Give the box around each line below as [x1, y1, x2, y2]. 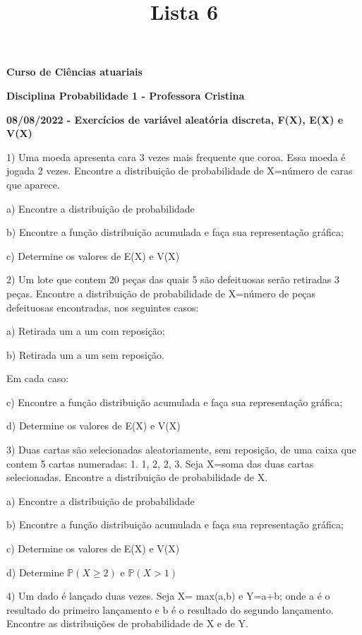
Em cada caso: [6, 371, 69, 386]
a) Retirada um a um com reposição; [6, 324, 165, 338]
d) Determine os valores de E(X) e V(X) [6, 418, 181, 433]
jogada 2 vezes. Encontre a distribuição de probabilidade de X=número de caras [6, 163, 353, 178]
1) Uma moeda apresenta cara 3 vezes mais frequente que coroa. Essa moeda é [6, 149, 346, 164]
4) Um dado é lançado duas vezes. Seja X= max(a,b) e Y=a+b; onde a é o [6, 588, 330, 603]
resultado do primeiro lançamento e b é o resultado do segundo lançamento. [6, 602, 334, 617]
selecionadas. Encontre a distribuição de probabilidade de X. [6, 470, 268, 485]
